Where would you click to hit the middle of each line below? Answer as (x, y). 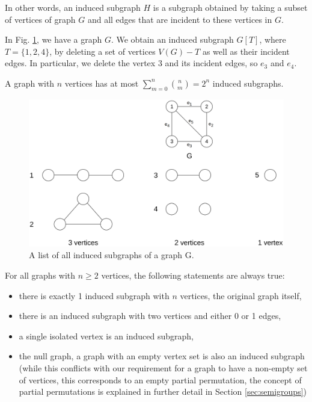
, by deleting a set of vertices (102, 51)
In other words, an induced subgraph (73, 7)
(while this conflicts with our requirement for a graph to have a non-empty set (163, 368)
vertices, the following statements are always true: (193, 275)
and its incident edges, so (211, 63)
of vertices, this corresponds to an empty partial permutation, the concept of (160, 379)
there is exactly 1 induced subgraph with (94, 295)
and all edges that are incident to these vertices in (180, 19)
